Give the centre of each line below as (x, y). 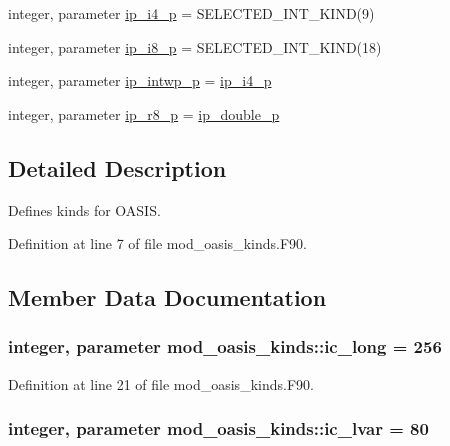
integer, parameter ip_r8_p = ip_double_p (144, 113)
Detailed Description (117, 167)
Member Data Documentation (167, 297)
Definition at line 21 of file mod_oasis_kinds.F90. (161, 383)
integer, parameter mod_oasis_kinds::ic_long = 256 (225, 346)
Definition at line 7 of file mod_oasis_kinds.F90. (157, 243)
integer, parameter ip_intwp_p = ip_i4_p (140, 80)
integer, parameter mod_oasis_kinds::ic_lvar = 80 (218, 428)
